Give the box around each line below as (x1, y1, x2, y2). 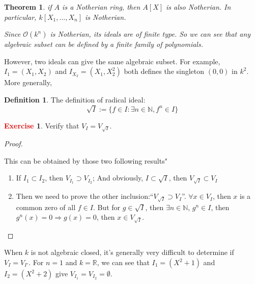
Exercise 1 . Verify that (4, 120, 79, 131)
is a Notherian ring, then (62, 2, 140, 12)
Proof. (4, 138, 23, 149)
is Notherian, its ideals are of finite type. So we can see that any (50, 29, 251, 39)
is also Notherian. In (166, 2, 231, 12)
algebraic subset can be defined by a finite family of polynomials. (4, 39, 203, 49)
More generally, (4, 77, 52, 88)
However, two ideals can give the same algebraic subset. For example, (4, 56, 220, 66)
